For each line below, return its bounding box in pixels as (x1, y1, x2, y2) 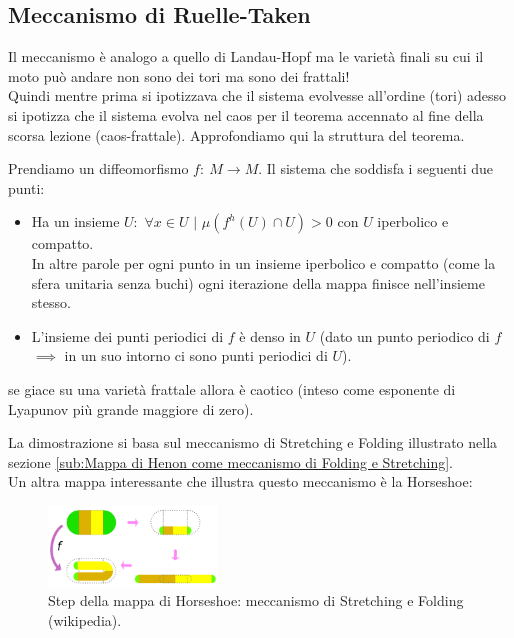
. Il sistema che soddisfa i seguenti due (258, 158, 494, 179)
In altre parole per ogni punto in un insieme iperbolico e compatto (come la (31, 252, 496, 273)
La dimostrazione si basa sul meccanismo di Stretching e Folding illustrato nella (8, 432, 498, 453)
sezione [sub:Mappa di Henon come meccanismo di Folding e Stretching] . (8, 451, 453, 472)
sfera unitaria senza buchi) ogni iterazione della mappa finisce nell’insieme (31, 272, 485, 293)
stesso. (31, 292, 71, 313)
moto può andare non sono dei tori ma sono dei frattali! (8, 65, 350, 86)
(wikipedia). (48, 609, 122, 630)
